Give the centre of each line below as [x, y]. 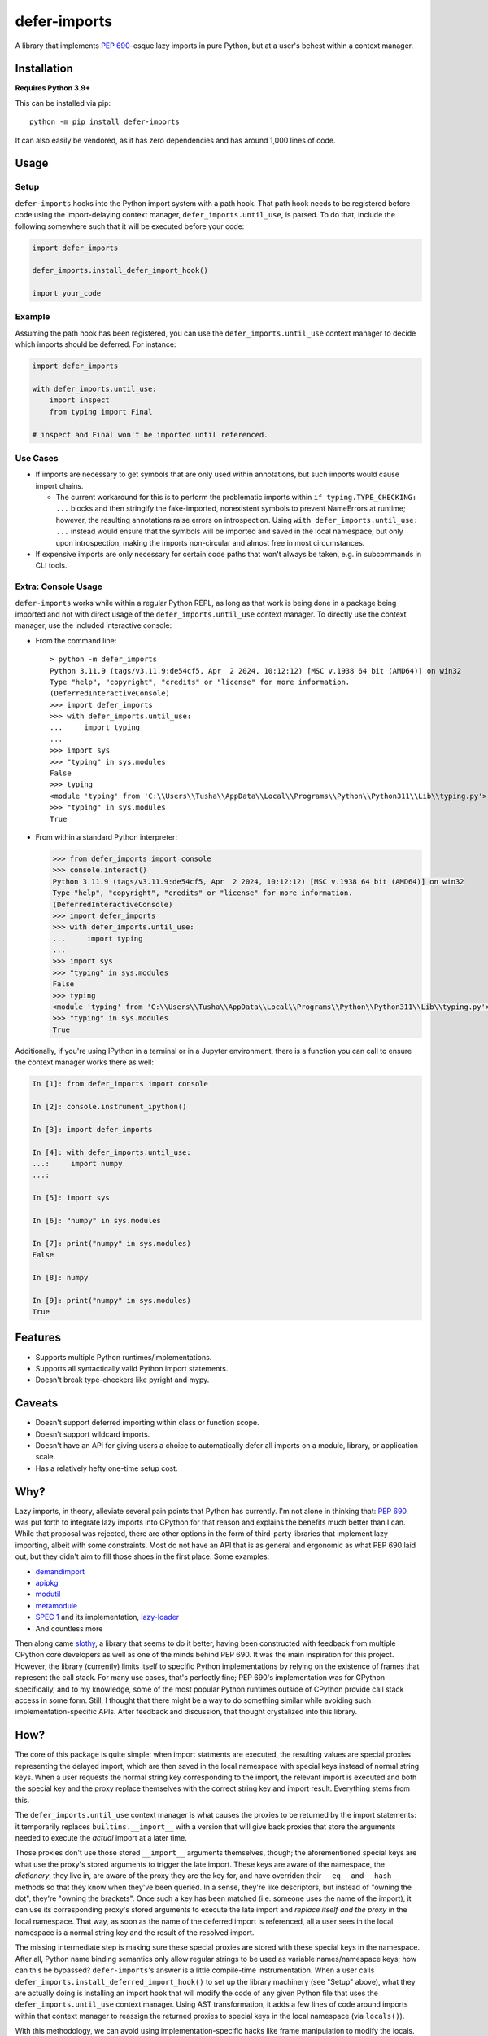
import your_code [67, 294]
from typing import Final [101, 412]
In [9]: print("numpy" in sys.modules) [111, 1300]
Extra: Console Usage [59, 586]
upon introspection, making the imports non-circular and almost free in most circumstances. [210, 542]
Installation [44, 69]
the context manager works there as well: [85, 1062]
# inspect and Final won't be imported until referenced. [150, 434]
